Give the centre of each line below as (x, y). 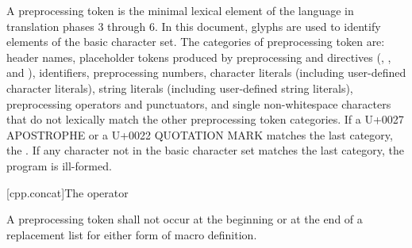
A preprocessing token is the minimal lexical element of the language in (180, 10)
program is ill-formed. (59, 165)
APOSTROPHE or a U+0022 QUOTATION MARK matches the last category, (200, 134)
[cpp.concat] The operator (67, 192)
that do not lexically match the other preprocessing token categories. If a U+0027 (205, 119)
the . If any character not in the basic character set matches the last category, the (205, 150)
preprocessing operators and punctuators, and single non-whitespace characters (199, 103)
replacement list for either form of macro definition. (132, 234)
